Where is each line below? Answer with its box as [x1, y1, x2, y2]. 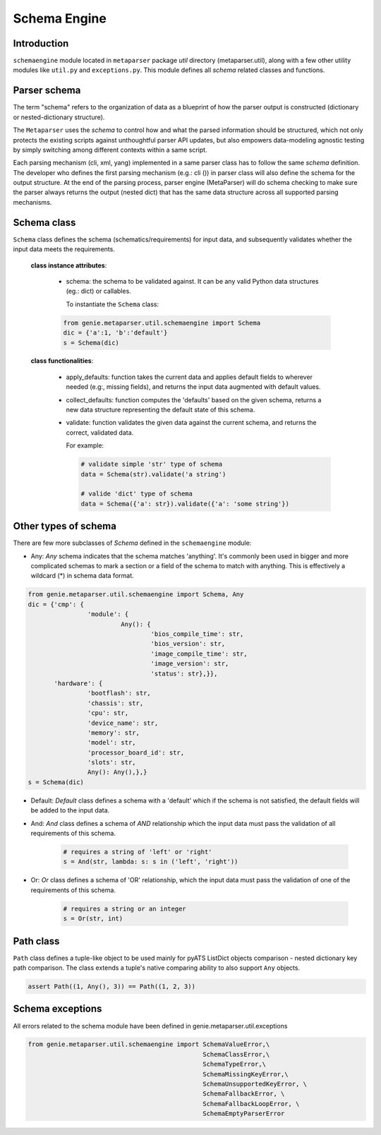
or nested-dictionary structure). [13, 113, 105, 121]
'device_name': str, [87, 719, 159, 727]
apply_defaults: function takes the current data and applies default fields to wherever [66, 373, 313, 381]
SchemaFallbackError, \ [202, 1090, 285, 1098]
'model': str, [87, 738, 137, 747]
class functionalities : [30, 356, 94, 365]
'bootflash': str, [87, 689, 151, 697]
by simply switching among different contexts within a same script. [13, 145, 207, 154]
